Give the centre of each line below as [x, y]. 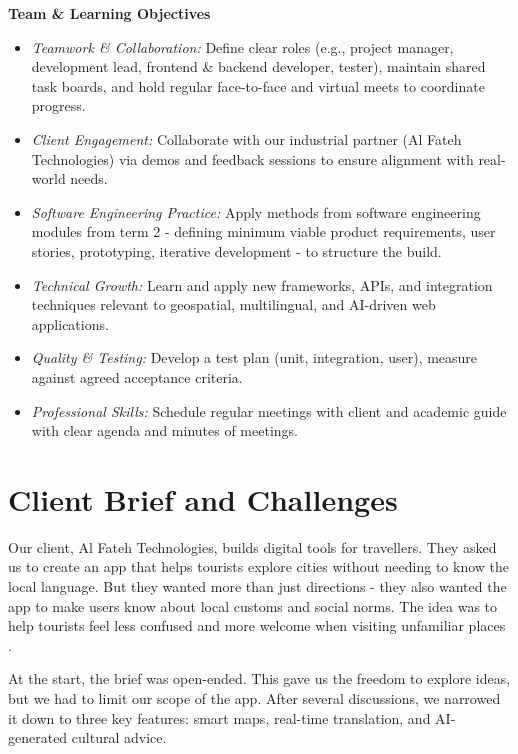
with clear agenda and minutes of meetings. [164, 430]
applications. [70, 323]
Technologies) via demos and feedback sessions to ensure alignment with [252, 158]
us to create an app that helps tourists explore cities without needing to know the [258, 566]
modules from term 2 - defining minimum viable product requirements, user [263, 231]
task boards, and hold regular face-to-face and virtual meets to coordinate [258, 85]
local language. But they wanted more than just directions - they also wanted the [257, 586]
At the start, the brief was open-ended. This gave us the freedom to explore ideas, [259, 678]
